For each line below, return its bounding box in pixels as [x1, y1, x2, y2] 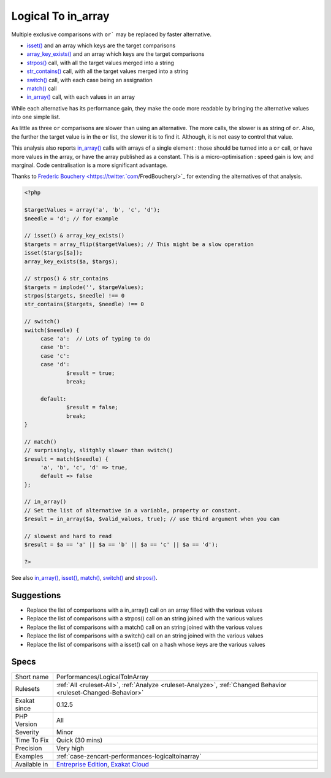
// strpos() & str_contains [24, 275, 108, 282]
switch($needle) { [24, 326, 80, 334]
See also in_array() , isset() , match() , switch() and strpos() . [11, 574, 158, 582]
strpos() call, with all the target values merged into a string [26, 59, 175, 66]
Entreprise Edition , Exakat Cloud [56, 760, 150, 768]
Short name [15, 672, 49, 681]
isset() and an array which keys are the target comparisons [26, 42, 176, 49]
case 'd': [40, 361, 70, 368]
